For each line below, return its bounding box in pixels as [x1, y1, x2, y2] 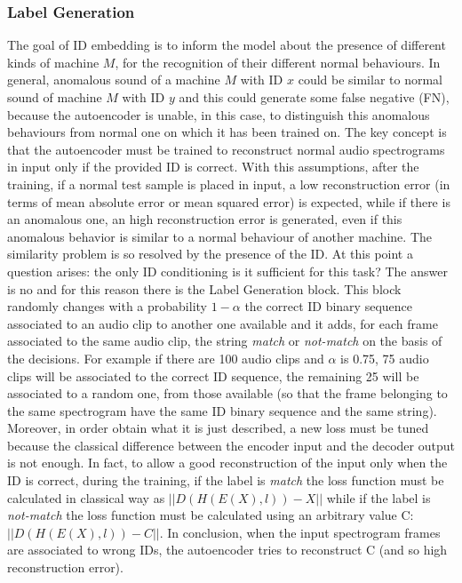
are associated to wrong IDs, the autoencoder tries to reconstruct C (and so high [7, 540, 448, 559]
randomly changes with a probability [7, 297, 207, 315]
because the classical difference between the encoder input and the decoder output [7, 435, 455, 454]
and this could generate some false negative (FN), [179, 88, 450, 106]
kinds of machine [7, 52, 100, 71]
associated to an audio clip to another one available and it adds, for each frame [7, 314, 438, 332]
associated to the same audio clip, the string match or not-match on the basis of [7, 331, 442, 350]
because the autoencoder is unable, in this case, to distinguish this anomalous [7, 105, 430, 124]
